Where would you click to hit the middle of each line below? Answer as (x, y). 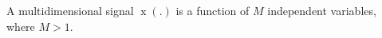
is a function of (213, 10)
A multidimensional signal (70, 10)
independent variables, (322, 10)
